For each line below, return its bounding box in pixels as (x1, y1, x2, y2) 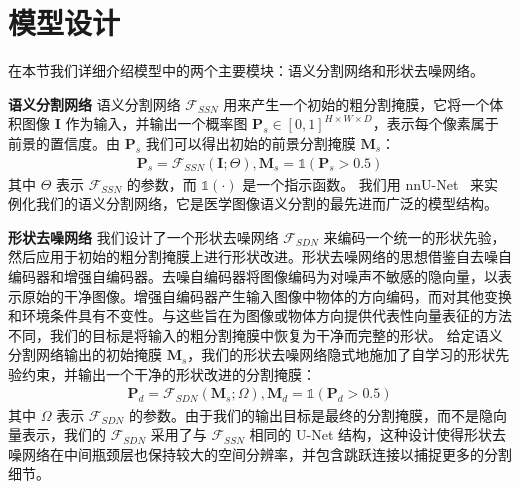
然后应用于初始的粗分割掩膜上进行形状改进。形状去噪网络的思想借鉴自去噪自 (8, 246, 512, 267)
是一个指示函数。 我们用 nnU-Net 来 (242, 173, 485, 194)
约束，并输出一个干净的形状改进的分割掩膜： (21, 363, 316, 384)
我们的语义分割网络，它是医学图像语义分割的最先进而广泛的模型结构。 (35, 193, 498, 214)
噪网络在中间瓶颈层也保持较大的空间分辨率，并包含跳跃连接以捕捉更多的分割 (8, 443, 512, 464)
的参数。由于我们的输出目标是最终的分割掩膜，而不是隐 (128, 404, 493, 425)
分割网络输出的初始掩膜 (8, 344, 162, 365)
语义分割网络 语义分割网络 (8, 93, 181, 114)
